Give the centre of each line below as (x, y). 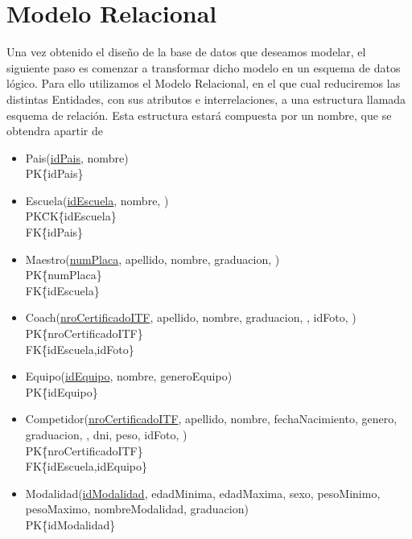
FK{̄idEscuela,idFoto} (80, 349)
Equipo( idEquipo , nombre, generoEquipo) (129, 376)
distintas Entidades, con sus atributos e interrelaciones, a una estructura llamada (206, 99)
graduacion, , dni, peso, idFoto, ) (106, 434)
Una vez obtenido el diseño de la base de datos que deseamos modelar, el (186, 52)
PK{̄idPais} (54, 173)
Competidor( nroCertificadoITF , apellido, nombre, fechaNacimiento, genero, (211, 419)
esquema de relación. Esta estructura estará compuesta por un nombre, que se (199, 115)
